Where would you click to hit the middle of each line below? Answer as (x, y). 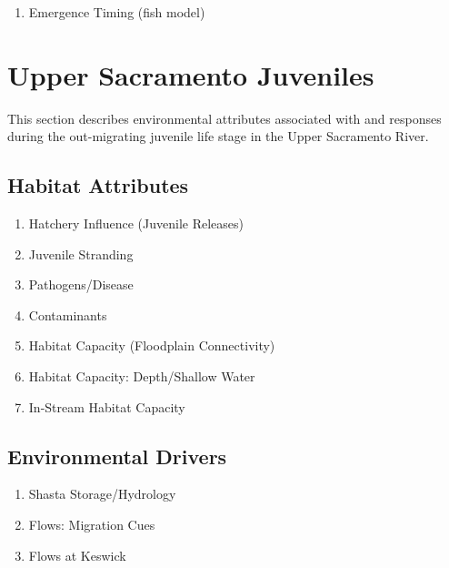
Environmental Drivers (117, 456)
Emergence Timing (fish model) (117, 12)
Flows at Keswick (77, 555)
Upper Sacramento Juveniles (191, 74)
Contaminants (68, 314)
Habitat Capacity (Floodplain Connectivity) (152, 345)
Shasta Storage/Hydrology (102, 494)
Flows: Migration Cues (92, 525)
